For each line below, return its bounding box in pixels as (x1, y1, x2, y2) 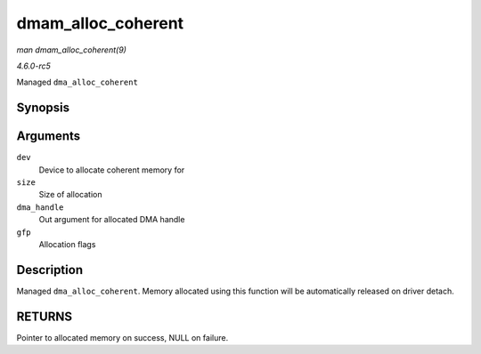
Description (16, 262, 84, 278)
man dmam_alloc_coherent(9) (16, 44, 126, 55)
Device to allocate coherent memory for (38, 165, 185, 175)
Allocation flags (38, 238, 96, 249)
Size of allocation (38, 189, 102, 200)
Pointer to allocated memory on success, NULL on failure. (16, 332, 229, 342)
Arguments (16, 129, 81, 144)
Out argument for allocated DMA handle (38, 214, 185, 225)
